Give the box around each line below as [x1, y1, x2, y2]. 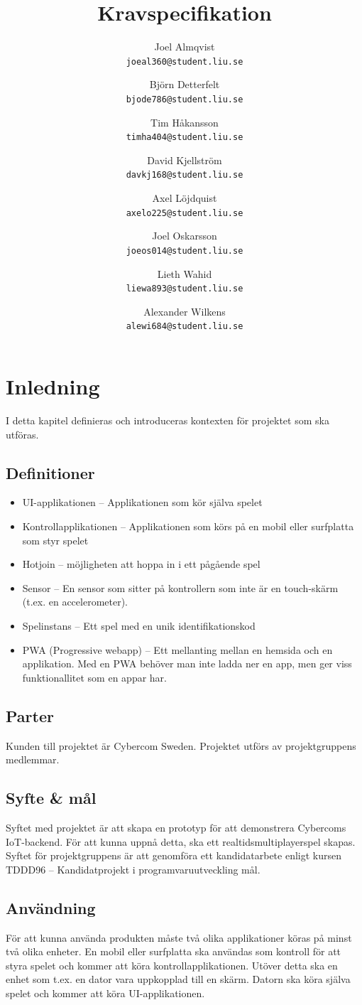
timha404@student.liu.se [126, 132, 243, 143]
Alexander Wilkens [143, 303, 226, 318]
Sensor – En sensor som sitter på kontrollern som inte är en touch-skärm [22, 580, 339, 595]
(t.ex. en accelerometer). [22, 594, 128, 609]
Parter [6, 704, 54, 726]
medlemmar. [6, 752, 60, 767]
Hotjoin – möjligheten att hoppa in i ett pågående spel [22, 557, 260, 571]
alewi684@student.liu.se [126, 321, 243, 332]
